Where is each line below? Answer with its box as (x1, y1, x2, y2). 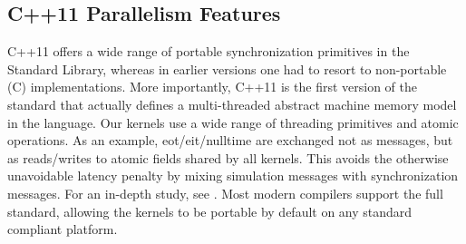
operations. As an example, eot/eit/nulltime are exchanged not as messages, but (7, 131, 453, 150)
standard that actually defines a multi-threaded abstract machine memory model (7, 94, 457, 113)
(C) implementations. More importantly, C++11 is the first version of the (7, 77, 417, 96)
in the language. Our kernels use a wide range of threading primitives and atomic (7, 112, 459, 132)
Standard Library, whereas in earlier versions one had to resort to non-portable (7, 59, 447, 78)
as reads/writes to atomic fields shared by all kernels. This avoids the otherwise (7, 148, 449, 167)
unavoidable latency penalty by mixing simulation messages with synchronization (7, 166, 459, 185)
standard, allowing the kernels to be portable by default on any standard (7, 201, 413, 220)
